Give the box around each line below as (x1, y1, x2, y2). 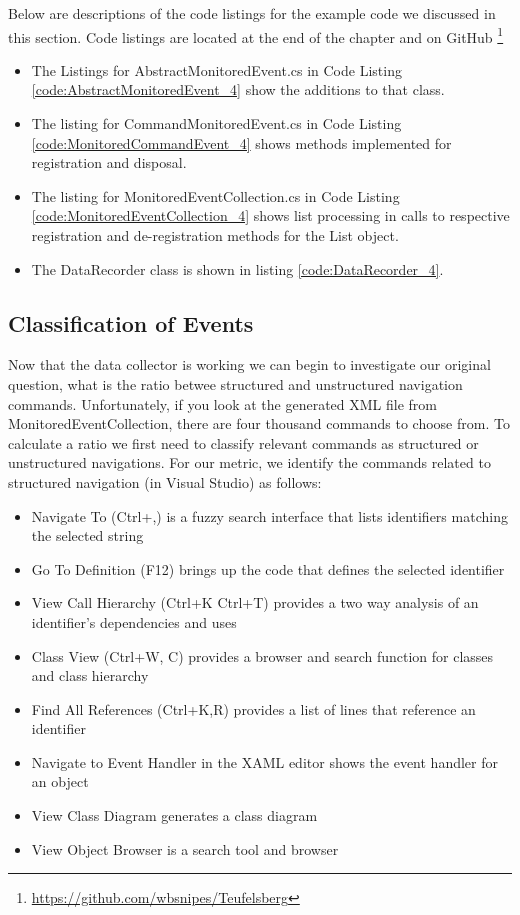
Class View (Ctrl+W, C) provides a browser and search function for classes (31, 645, 494, 666)
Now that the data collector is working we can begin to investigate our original (8, 354, 491, 375)
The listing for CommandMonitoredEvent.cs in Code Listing (31, 113, 402, 134)
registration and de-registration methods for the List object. (31, 225, 399, 245)
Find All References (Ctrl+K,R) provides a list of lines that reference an (31, 698, 476, 719)
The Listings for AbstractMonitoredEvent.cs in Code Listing (31, 59, 402, 80)
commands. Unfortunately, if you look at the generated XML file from (8, 393, 437, 414)
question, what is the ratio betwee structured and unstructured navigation (8, 373, 463, 394)
